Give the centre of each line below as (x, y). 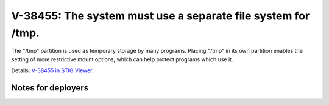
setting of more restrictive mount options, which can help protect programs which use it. (122, 59)
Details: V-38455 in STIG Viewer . (52, 70)
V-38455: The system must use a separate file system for (161, 16)
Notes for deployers (50, 88)
